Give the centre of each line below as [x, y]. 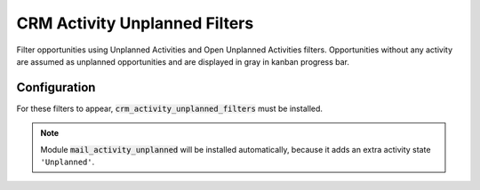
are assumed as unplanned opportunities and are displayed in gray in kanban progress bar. [183, 61]
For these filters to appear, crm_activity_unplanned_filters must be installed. [170, 108]
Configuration [56, 87]
